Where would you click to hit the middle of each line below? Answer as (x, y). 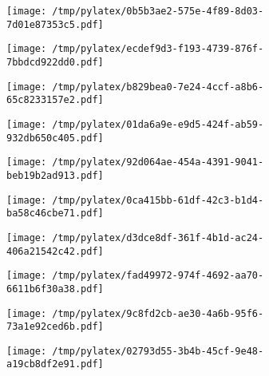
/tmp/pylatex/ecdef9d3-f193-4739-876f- (158, 49)
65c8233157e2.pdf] (55, 100)
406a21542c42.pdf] (55, 251)
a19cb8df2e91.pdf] (55, 364)
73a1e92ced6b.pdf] (55, 327)
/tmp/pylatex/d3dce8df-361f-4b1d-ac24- (158, 237)
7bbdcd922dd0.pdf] (55, 62)
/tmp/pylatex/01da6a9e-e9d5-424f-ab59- (158, 124)
